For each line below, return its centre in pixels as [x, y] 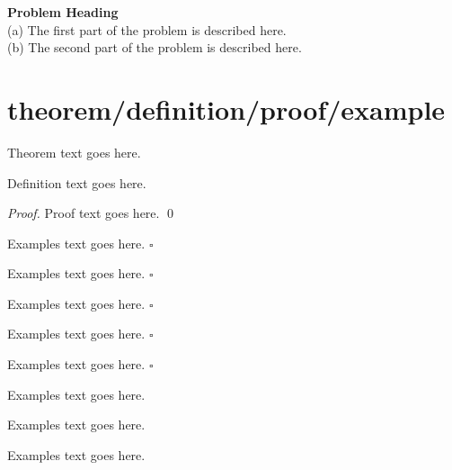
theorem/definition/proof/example [226, 108]
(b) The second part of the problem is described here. [155, 47]
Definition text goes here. [77, 182]
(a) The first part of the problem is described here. [147, 29]
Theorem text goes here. [74, 152]
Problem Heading [63, 12]
